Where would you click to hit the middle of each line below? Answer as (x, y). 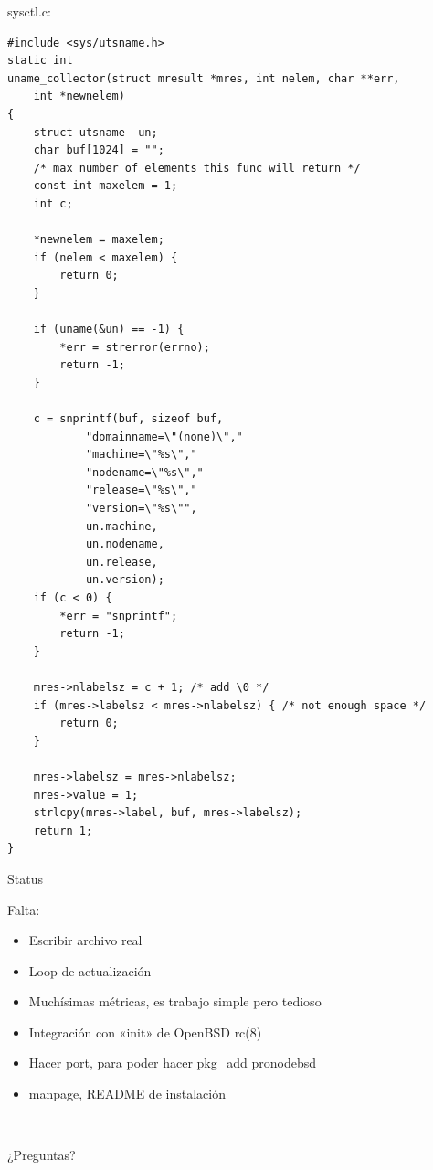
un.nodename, (125, 544)
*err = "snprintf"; (119, 616)
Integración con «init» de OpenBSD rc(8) (145, 1032)
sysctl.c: (29, 11)
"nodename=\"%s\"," (144, 472)
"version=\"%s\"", (141, 509)
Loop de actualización (90, 970)
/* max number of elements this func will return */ (197, 168)
